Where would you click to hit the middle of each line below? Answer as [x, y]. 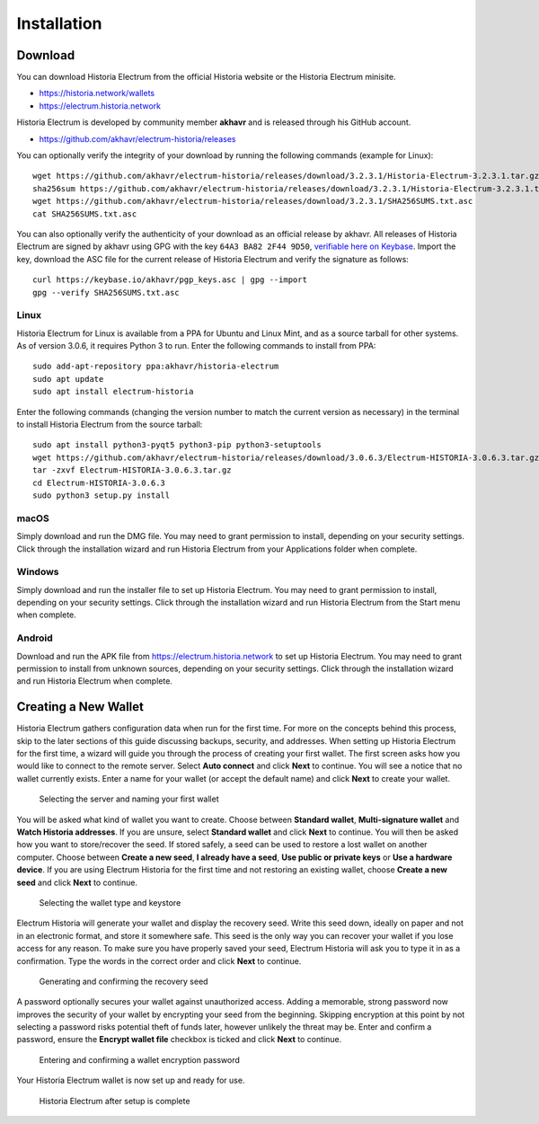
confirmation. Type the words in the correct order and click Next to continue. [159, 960]
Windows [38, 572]
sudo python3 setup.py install [102, 495]
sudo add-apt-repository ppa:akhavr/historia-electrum [156, 367]
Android [35, 638]
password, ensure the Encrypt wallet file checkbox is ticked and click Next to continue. [179, 1040]
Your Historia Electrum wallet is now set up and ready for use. [131, 1080]
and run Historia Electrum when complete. [94, 681]
